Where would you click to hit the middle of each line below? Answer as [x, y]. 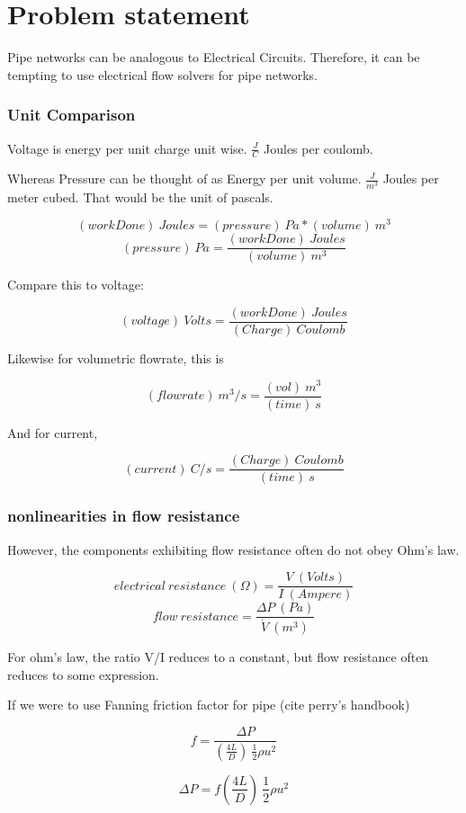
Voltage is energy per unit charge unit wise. [127, 148]
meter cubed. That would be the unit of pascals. [140, 197]
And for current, [53, 432]
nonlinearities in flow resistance [124, 516]
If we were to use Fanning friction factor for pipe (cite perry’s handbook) [209, 705]
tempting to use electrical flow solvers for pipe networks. [162, 74]
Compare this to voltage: [76, 285]
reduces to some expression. [83, 674]
